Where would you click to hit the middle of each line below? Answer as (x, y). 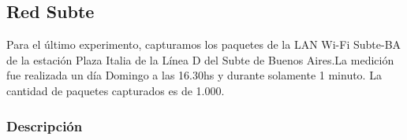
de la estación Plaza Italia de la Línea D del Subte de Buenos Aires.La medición (200, 59)
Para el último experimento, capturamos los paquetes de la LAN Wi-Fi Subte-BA (204, 44)
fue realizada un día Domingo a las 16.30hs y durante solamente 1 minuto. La (194, 75)
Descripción (45, 125)
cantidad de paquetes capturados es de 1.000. (116, 90)
